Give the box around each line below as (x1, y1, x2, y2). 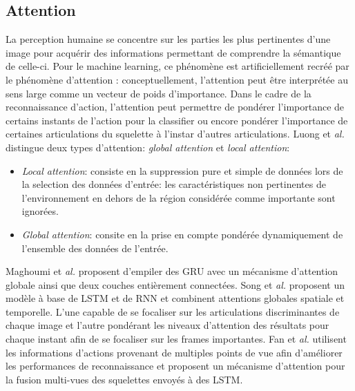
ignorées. (21, 204, 59, 218)
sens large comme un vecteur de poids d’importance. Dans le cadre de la (6, 86, 311, 100)
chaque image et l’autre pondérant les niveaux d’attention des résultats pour (6, 318, 329, 332)
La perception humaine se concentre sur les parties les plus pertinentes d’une (6, 32, 331, 46)
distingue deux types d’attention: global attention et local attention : (6, 140, 290, 154)
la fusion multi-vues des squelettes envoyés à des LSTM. (6, 372, 243, 386)
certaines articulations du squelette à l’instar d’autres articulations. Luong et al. (6, 126, 345, 141)
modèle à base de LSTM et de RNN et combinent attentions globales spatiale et (6, 291, 345, 305)
